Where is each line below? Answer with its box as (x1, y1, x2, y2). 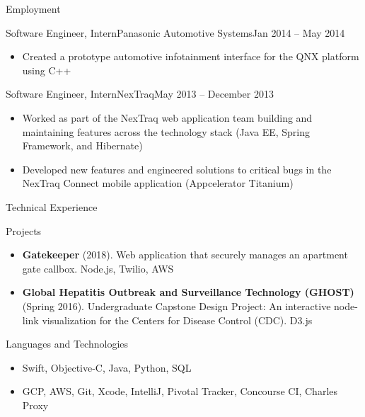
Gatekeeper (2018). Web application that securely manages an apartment (22, 247, 348, 262)
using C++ (22, 62, 71, 77)
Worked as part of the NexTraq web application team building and (22, 110, 313, 125)
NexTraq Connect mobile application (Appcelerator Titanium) (22, 176, 294, 190)
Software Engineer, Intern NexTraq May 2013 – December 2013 (6, 86, 274, 101)
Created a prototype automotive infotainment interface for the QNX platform (22, 49, 359, 64)
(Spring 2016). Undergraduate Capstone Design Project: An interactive (22, 298, 331, 313)
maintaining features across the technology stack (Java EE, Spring (22, 124, 311, 139)
